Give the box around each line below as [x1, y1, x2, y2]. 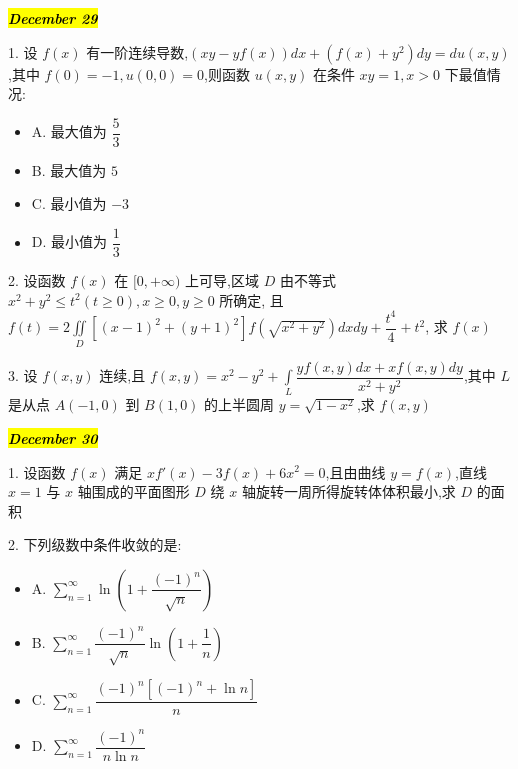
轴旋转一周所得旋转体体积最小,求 [241, 481, 456, 502]
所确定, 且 [219, 289, 284, 310]
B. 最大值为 [31, 159, 107, 180]
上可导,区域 [185, 270, 259, 291]
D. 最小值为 [31, 231, 108, 252]
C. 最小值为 [31, 193, 107, 214]
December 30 [8, 427, 98, 448]
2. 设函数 [8, 270, 66, 291]
